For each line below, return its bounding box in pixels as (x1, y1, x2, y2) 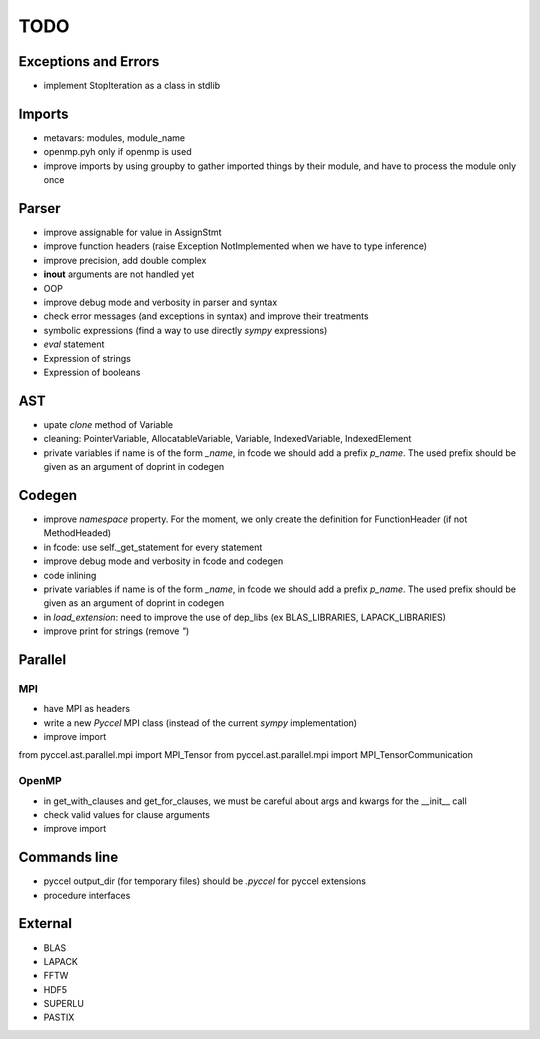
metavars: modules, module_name (43, 131, 185, 144)
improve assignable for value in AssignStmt (43, 226, 222, 239)
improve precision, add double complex (43, 254, 207, 266)
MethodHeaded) (43, 527, 112, 539)
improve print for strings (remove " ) (43, 625, 190, 637)
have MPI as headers (43, 703, 130, 715)
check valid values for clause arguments (43, 808, 210, 820)
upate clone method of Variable (43, 418, 174, 430)
